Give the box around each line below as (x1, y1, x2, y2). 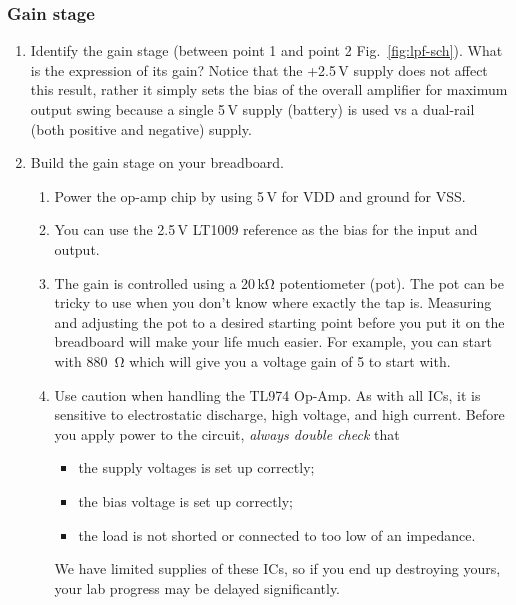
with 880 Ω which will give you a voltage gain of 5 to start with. (54, 350, 451, 371)
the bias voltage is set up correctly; (78, 490, 293, 511)
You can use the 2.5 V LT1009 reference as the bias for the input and (54, 219, 478, 240)
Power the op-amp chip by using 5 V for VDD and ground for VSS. (54, 185, 466, 206)
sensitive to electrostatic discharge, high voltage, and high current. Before (54, 404, 505, 425)
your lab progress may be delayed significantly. (54, 577, 341, 598)
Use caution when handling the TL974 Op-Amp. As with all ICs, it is (54, 384, 481, 405)
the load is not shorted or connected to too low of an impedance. (78, 524, 476, 545)
